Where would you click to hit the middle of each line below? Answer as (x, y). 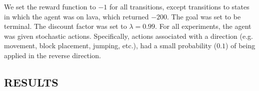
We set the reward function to (50, 6)
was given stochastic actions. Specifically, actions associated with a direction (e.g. (128, 36)
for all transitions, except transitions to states (179, 6)
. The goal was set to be (204, 16)
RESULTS (31, 82)
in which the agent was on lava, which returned (76, 16)
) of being (240, 45)
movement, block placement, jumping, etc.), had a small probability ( (110, 45)
